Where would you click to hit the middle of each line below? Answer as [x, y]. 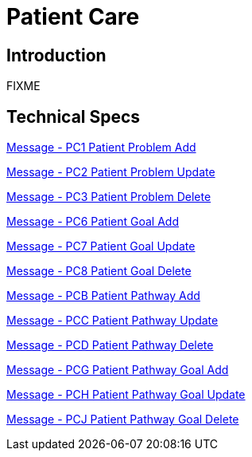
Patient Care [73, 17]
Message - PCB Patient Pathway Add [103, 296]
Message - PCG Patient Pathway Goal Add [118, 370]
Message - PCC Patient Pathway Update [112, 321]
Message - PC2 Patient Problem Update [111, 172]
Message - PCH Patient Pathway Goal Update [126, 395]
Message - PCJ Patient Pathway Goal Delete [123, 420]
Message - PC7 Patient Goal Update [101, 246]
